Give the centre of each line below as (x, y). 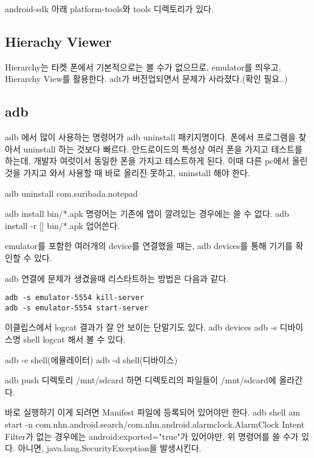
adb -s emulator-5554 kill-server (75, 298)
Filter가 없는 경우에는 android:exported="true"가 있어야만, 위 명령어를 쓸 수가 (152, 436)
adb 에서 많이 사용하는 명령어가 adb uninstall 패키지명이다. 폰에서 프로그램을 (150, 137)
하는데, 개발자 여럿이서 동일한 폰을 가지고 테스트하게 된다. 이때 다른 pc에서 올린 (156, 161)
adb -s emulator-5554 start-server (77, 308)
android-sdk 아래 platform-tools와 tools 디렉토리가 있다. (109, 9)
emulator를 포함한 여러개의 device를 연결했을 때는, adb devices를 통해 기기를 (149, 246)
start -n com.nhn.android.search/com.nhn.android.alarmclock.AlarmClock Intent (155, 424)
